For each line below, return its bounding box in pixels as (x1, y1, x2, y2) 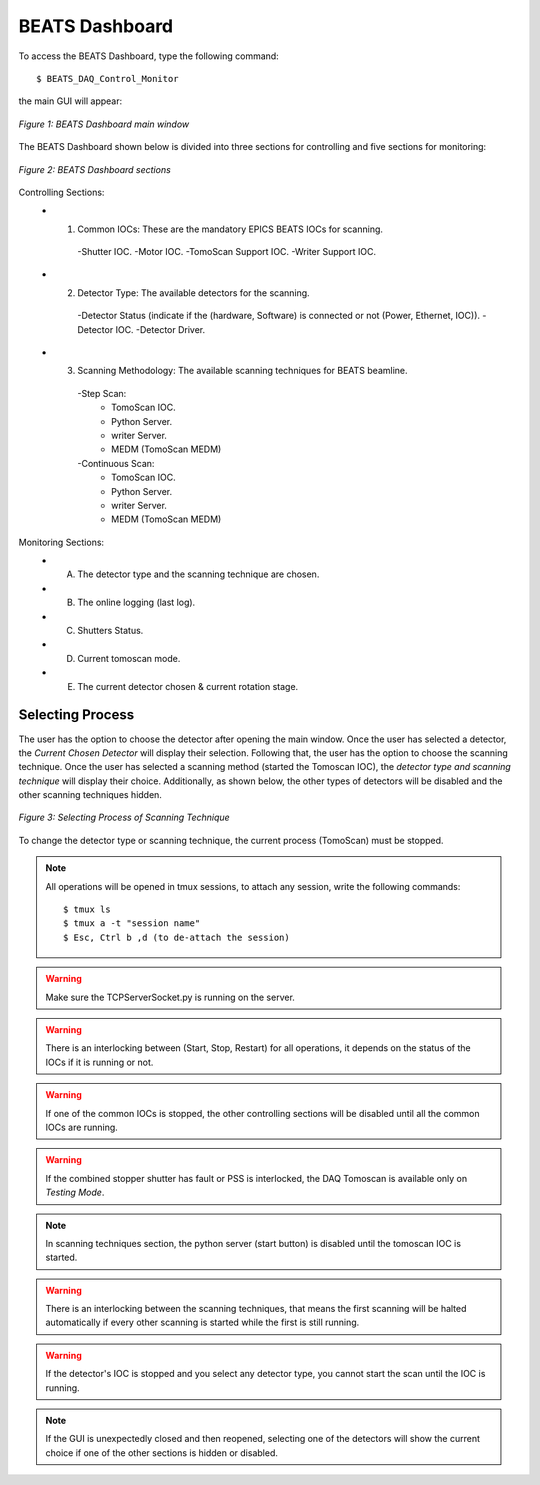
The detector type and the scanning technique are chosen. (77, 568, 320, 580)
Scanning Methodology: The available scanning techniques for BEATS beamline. (77, 365, 409, 377)
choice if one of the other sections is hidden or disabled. (45, 1446, 279, 1459)
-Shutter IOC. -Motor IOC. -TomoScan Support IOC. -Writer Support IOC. (77, 246, 377, 258)
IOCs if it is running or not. (45, 1056, 154, 1068)
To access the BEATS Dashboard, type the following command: (18, 50, 279, 62)
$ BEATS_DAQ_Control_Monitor (36, 73, 179, 84)
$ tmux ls (63, 904, 111, 915)
